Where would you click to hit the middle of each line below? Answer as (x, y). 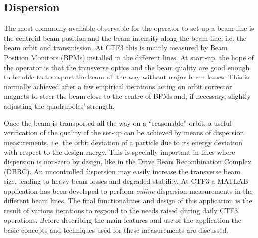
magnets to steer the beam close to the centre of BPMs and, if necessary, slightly (127, 96)
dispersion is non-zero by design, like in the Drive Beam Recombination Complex (128, 161)
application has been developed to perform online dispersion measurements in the (128, 191)
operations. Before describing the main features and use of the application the (123, 220)
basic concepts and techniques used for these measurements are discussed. (116, 230)
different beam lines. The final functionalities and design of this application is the (128, 200)
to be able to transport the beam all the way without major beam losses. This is (127, 77)
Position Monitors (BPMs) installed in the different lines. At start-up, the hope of (129, 57)
